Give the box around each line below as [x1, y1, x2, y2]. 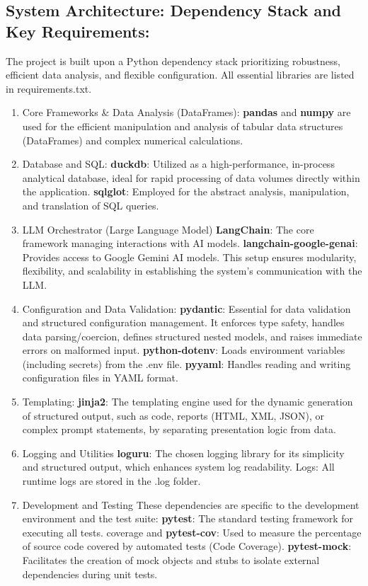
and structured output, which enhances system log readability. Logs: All [22, 459, 335, 474]
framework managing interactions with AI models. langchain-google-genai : [22, 236, 358, 251]
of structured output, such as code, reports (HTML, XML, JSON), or [22, 408, 324, 423]
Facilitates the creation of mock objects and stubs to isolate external [22, 553, 320, 567]
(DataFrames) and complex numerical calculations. [22, 132, 243, 147]
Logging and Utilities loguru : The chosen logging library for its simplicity [22, 445, 345, 460]
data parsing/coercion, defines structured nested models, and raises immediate [22, 328, 362, 343]
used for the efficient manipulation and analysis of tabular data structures [22, 118, 343, 133]
